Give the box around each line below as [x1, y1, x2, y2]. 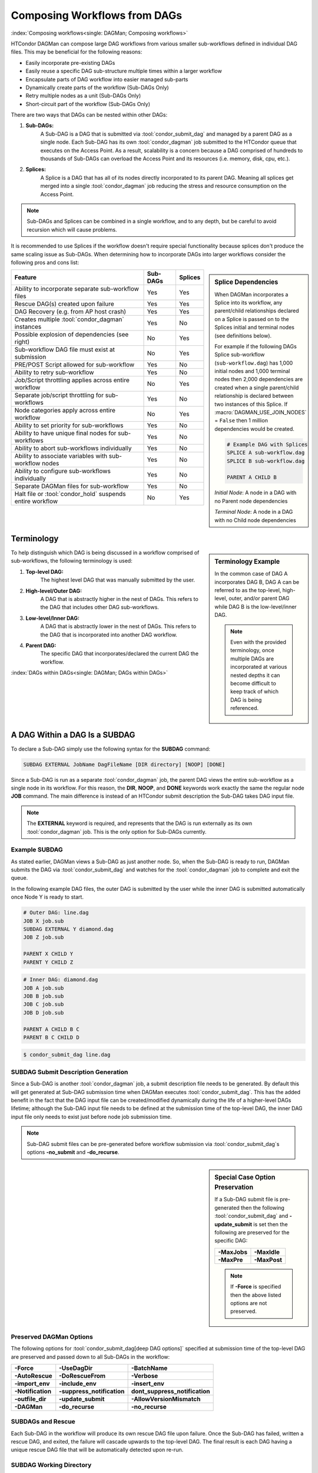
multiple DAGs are [230, 655, 274, 662]
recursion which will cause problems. [26, 226, 117, 233]
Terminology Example [214, 557, 280, 566]
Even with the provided [230, 639, 287, 646]
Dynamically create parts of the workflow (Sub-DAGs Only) [25, 84, 169, 91]
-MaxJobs [218, 1248, 247, 1256]
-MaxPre [218, 1256, 243, 1264]
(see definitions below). [214, 332, 272, 339]
